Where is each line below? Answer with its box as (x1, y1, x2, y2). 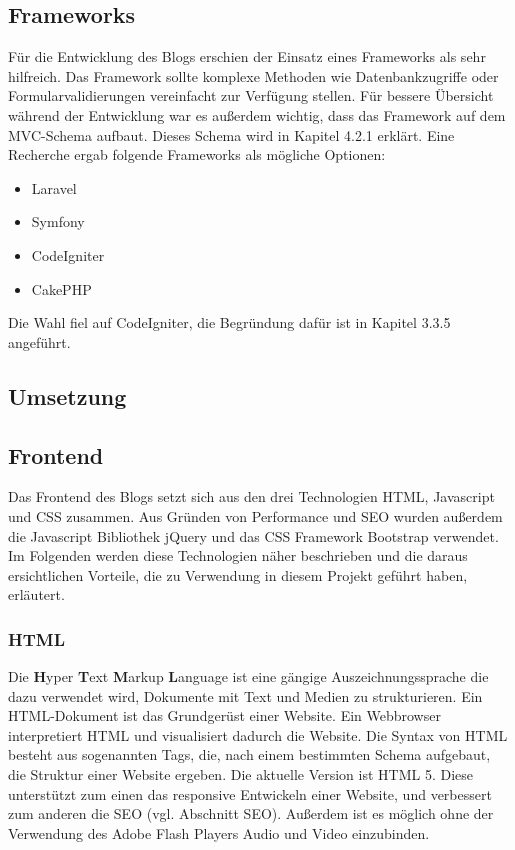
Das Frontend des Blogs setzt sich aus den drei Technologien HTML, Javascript (8, 486, 495, 507)
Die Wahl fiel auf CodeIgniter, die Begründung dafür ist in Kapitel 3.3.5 (8, 312, 451, 333)
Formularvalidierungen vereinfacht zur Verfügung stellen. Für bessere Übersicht (8, 85, 494, 106)
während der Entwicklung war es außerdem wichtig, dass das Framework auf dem (8, 104, 506, 125)
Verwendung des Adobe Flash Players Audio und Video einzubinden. (8, 822, 430, 843)
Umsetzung (8, 380, 127, 411)
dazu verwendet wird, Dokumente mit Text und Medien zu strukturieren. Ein (8, 685, 483, 706)
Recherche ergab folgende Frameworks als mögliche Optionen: (8, 144, 386, 165)
